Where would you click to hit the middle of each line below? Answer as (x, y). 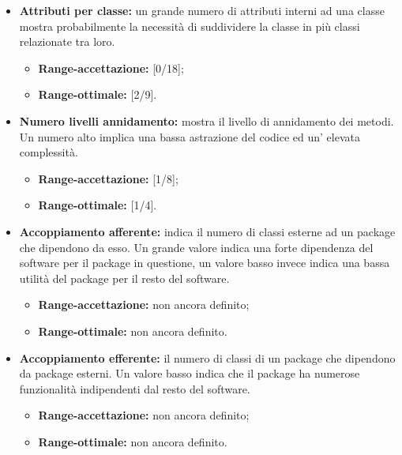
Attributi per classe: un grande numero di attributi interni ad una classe (202, 10)
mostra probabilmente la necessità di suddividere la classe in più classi (190, 26)
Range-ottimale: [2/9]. (98, 94)
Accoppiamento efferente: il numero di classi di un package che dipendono (207, 357)
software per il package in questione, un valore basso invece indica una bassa (205, 263)
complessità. (49, 152)
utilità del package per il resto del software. (124, 278)
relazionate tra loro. (67, 41)
